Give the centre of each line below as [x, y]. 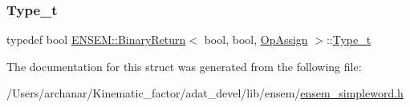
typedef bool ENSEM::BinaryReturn [96, 40]
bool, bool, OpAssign [256, 40]
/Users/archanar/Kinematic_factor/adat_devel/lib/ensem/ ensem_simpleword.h [205, 93]
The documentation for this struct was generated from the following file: [184, 66]
